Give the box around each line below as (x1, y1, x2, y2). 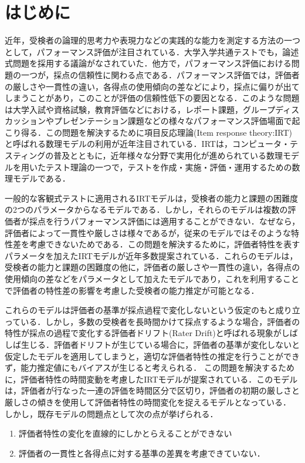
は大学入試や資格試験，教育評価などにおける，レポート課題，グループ (5, 103, 276, 115)
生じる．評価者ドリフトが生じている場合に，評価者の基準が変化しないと (21, 338, 300, 350)
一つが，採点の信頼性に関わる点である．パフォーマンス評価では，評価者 (21, 68, 300, 80)
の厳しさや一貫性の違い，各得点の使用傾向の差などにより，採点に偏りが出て (5, 80, 300, 92)
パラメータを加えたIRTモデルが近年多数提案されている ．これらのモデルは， (5, 249, 298, 261)
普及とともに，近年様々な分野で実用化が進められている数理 (53, 149, 283, 162)
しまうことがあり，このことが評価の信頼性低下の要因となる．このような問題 (5, 92, 300, 104)
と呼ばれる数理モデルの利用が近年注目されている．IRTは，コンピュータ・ (5, 137, 290, 150)
